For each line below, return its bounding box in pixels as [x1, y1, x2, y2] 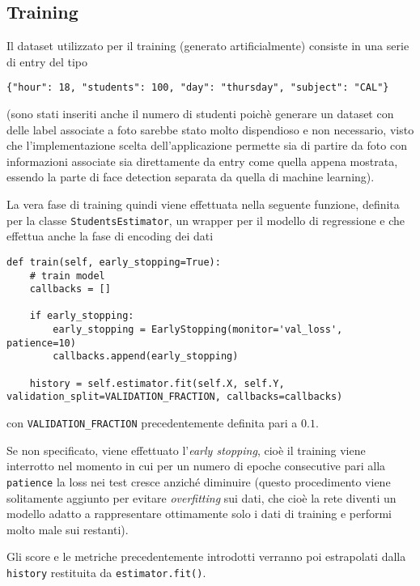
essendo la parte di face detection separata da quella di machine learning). [6, 168, 375, 185]
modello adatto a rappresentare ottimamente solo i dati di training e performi [6, 505, 392, 522]
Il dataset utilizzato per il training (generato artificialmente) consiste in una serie [6, 37, 409, 54]
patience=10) [6, 337, 76, 349]
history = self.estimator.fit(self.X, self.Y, [29, 377, 285, 389]
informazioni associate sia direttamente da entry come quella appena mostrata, [6, 152, 398, 169]
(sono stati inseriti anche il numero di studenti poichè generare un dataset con [6, 105, 394, 122]
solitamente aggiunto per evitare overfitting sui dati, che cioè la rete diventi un [6, 489, 397, 506]
